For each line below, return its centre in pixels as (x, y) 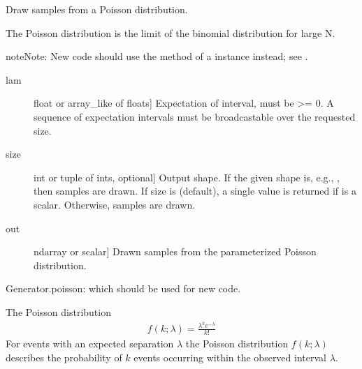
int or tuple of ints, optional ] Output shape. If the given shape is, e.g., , (187, 177)
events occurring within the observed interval (230, 357)
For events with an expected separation (90, 344)
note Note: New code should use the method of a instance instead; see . (157, 56)
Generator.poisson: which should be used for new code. (123, 288)
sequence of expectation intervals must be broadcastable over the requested (195, 116)
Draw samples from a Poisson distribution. (97, 9)
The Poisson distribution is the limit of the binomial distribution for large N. (171, 32)
